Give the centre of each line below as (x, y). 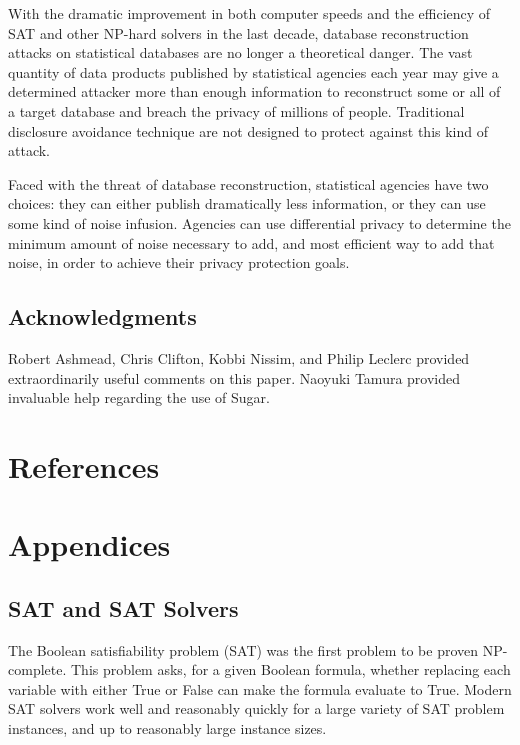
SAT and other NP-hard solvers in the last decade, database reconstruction (238, 32)
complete (35, 669)
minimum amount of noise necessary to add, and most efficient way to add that (251, 242)
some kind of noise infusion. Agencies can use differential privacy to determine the (259, 222)
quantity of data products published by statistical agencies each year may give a (253, 71)
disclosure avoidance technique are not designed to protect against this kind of (248, 130)
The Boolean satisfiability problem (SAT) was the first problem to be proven (243, 649)
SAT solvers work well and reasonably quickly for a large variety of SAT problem (256, 708)
